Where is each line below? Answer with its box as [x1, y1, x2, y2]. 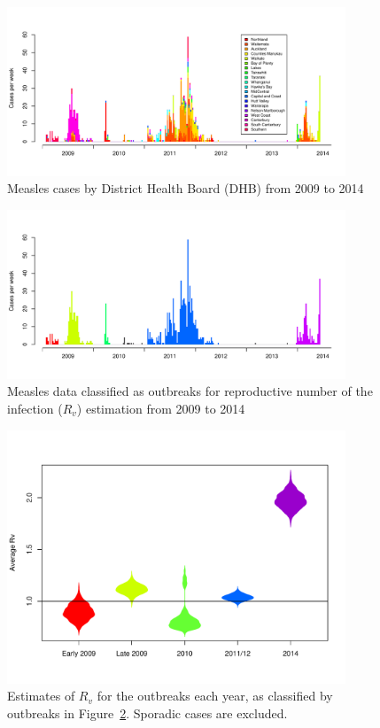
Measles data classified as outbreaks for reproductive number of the [7, 382, 373, 400]
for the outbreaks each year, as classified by [97, 686, 333, 705]
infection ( [7, 399, 63, 417]
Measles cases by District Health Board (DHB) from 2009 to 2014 [7, 179, 364, 197]
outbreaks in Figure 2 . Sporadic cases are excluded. [7, 703, 288, 722]
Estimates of [7, 686, 75, 705]
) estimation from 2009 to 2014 [76, 399, 245, 417]
